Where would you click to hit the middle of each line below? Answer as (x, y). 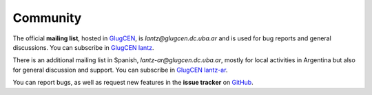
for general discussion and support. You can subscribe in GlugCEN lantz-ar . (120, 70)
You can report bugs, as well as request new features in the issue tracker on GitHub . (133, 83)
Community (47, 18)
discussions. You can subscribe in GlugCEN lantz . (83, 47)
